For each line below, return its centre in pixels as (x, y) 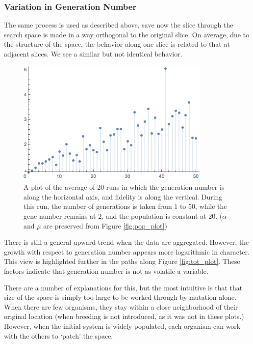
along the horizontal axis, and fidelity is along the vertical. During (123, 196)
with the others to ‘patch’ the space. (59, 335)
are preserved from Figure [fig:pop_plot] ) (105, 225)
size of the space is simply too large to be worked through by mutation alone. (120, 297)
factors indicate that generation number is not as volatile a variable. (106, 271)
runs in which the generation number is (165, 187)
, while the (211, 206)
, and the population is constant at (154, 215)
